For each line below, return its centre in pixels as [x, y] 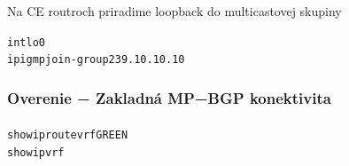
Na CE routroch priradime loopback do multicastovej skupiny [174, 11]
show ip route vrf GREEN [68, 135]
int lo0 [26, 42]
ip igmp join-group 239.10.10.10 [96, 60]
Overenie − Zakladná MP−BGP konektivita [169, 97]
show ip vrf [36, 153]
